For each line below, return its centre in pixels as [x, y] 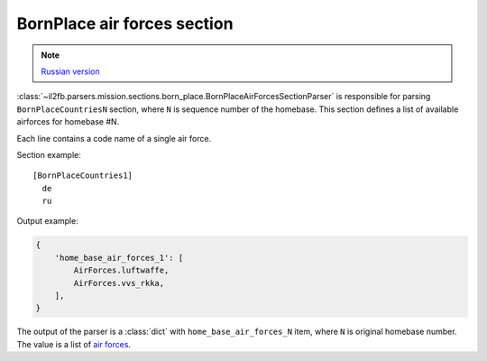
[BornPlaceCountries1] [83, 176]
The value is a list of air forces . [74, 344]
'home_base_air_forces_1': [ [119, 258]
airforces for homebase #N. [68, 122]
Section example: [49, 154]
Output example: [47, 221]
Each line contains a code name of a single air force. [114, 138]
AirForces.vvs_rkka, [119, 283]
